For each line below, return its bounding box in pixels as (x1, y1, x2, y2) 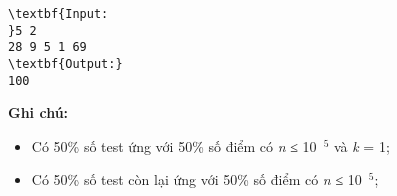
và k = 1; (333, 135, 390, 156)
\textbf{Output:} (8, 56, 123, 71)
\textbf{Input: (8, 7, 109, 21)
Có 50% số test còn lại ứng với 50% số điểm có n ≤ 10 (31, 169, 362, 190)
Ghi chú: (8, 102, 69, 123)
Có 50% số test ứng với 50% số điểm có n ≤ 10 (31, 135, 317, 156)
